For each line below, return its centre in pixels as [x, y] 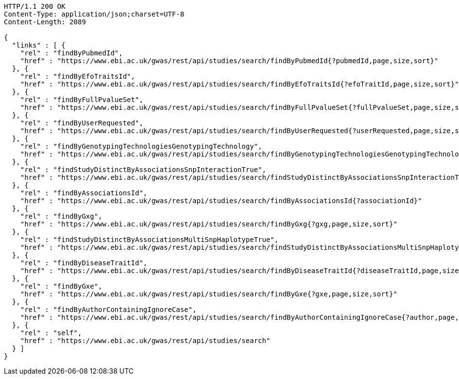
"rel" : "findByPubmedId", [71, 53]
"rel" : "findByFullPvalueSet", [82, 100]
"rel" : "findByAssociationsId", [84, 193]
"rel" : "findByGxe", [61, 286]
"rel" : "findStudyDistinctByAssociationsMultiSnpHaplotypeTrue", [149, 240]
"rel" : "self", [51, 333]
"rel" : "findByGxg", [61, 216]
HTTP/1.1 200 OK [35, 6]
